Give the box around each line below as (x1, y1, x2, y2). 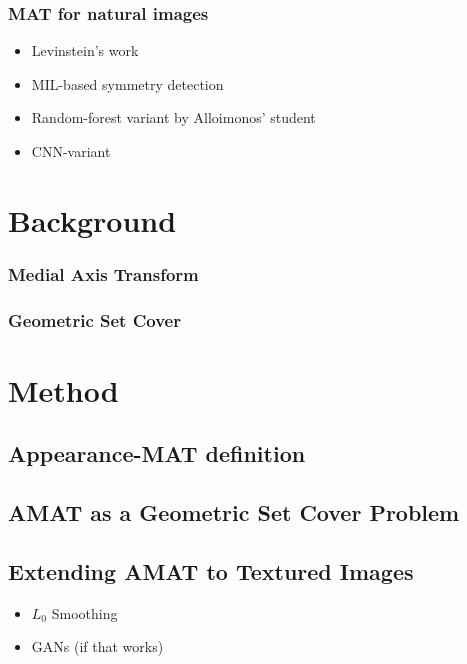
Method (8, 369, 119, 410)
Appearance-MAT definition (8, 438, 306, 469)
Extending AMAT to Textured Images (8, 555, 414, 586)
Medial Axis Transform (8, 261, 199, 286)
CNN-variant (31, 141, 111, 161)
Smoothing (51, 602, 118, 623)
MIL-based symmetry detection (31, 73, 224, 94)
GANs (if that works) (31, 636, 164, 657)
